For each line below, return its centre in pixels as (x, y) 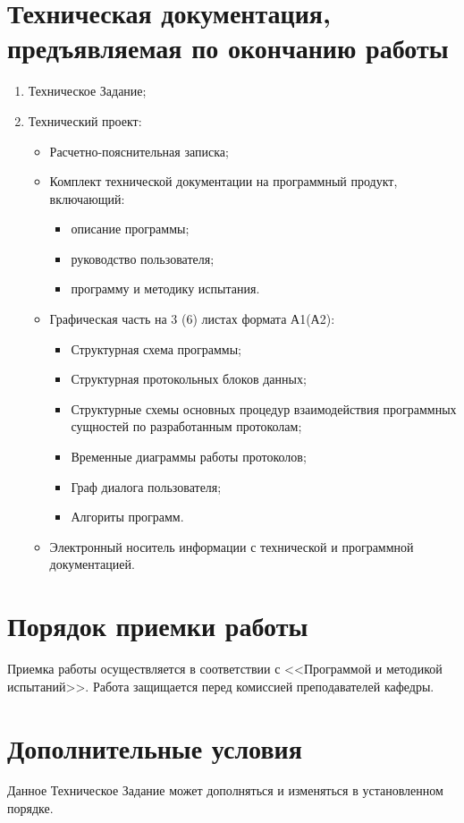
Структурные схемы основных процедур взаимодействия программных (264, 408)
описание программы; (130, 229)
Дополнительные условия (155, 747)
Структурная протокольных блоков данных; (189, 379)
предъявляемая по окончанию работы (228, 48)
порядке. (30, 808)
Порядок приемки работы (158, 626)
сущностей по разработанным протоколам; (186, 426)
